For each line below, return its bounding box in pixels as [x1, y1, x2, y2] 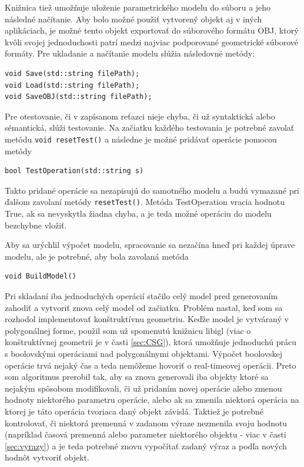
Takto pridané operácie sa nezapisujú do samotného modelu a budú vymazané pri [5, 184, 299, 196]
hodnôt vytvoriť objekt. [5, 451, 89, 463]
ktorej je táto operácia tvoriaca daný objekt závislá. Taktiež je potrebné [5, 405, 264, 417]
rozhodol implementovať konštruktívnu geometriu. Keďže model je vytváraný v [5, 313, 289, 325]
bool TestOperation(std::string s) [5, 167, 144, 175]
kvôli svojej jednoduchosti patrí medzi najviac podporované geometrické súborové [5, 35, 298, 48]
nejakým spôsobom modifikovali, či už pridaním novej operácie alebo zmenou [5, 382, 282, 394]
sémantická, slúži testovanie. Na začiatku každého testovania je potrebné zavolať [5, 121, 295, 134]
